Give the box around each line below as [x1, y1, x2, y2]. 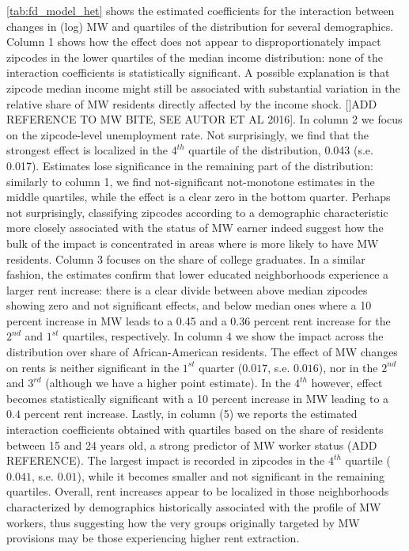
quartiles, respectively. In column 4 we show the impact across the [62, 328, 384, 344]
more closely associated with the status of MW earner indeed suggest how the [6, 219, 384, 236]
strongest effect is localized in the [6, 142, 169, 158]
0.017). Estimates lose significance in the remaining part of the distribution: [6, 157, 373, 173]
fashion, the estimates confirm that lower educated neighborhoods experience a [6, 266, 389, 283]
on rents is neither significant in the [6, 359, 180, 375]
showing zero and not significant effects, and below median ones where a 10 [6, 297, 372, 313]
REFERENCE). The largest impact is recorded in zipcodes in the [6, 452, 325, 469]
